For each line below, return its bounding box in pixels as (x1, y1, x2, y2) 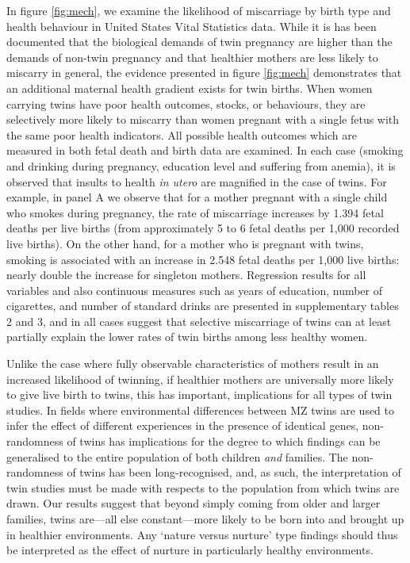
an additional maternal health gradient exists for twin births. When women (6, 79, 373, 96)
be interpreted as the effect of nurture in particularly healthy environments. (6, 542, 374, 558)
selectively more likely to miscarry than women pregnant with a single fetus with (6, 111, 400, 128)
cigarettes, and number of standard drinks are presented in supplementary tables (6, 297, 399, 314)
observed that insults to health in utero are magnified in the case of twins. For (6, 173, 387, 190)
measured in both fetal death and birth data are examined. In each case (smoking (6, 142, 404, 159)
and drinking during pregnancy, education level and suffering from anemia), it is (6, 157, 396, 174)
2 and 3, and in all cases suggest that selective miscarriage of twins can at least (6, 312, 392, 329)
